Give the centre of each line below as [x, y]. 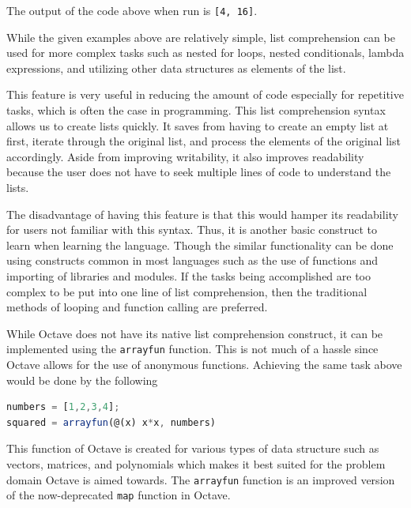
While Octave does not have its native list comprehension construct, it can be [195, 333]
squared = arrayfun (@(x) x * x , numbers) [111, 422]
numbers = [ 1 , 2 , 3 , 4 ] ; [63, 407]
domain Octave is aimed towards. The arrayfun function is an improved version [201, 479]
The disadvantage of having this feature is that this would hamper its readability [202, 214]
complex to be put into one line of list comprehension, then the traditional [187, 291]
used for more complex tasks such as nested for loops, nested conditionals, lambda [205, 53]
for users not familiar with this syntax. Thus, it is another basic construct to [192, 230]
